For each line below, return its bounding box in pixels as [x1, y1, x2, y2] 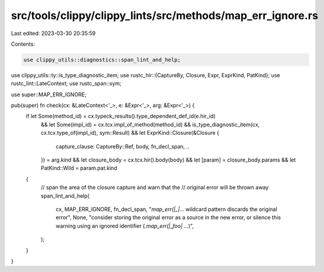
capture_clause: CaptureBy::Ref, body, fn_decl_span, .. [55, 143, 190, 150]
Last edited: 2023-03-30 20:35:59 [11, 30, 96, 37]
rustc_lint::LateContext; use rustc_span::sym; [11, 80, 121, 87]
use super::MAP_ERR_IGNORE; [11, 91, 87, 98]
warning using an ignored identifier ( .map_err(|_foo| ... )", [55, 222, 194, 229]
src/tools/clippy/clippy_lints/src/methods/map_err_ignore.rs [11, 9, 319, 22]
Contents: [11, 40, 35, 48]
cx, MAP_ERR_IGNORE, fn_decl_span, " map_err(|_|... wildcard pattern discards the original [55, 205, 278, 213]
